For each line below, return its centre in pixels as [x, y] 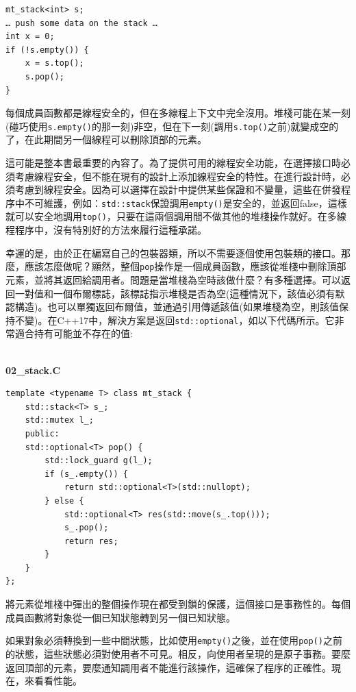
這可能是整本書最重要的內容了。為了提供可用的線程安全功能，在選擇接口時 [173, 162]
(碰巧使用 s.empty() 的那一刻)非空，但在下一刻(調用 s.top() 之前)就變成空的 [172, 126]
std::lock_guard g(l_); [99, 461]
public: [42, 433]
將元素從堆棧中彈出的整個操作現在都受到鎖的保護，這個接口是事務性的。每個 [178, 604]
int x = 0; [30, 37]
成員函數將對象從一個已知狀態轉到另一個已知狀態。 [120, 617]
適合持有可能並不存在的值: [74, 333]
